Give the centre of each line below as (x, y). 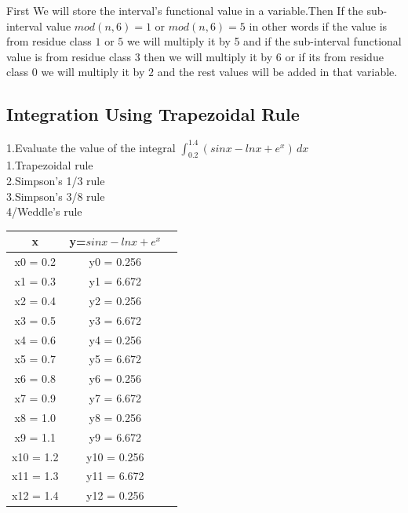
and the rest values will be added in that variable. (277, 72)
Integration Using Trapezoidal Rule (153, 114)
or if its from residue (334, 56)
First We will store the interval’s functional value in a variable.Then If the (185, 10)
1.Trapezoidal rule (50, 165)
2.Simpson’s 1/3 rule (56, 181)
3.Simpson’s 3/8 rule (56, 196)
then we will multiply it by (208, 56)
